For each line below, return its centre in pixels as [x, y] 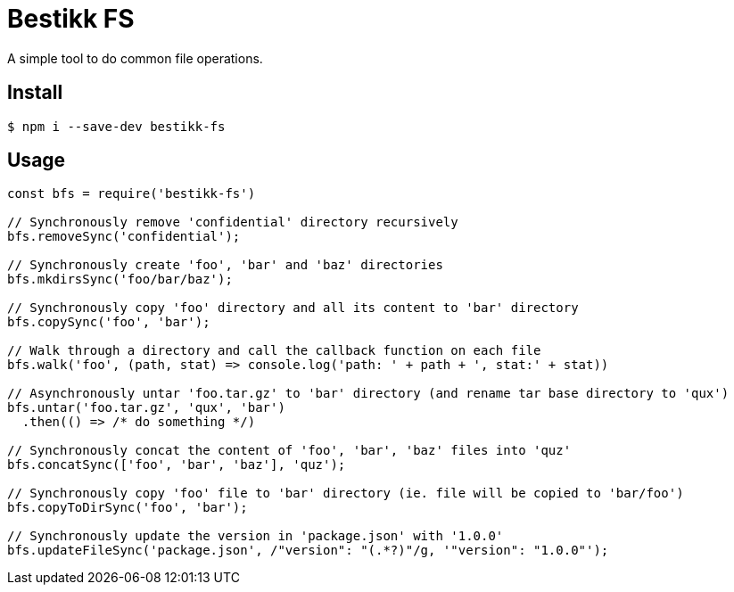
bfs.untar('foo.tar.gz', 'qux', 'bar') [146, 408]
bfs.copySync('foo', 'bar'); [109, 322]
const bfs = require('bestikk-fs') [132, 194]
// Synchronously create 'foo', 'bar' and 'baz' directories [225, 265]
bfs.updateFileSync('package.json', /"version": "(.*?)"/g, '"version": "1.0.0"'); [308, 551]
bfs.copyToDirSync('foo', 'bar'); [128, 508]
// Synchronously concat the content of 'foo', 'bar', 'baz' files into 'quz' [289, 451]
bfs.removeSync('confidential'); [124, 237]
